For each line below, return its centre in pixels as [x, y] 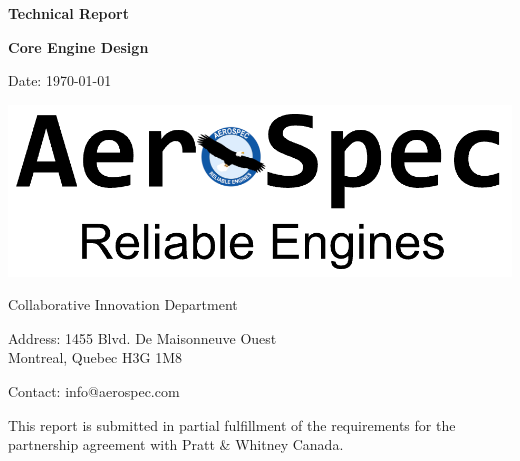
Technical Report [68, 13]
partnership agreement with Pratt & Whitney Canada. [176, 444]
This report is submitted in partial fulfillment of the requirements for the [232, 424]
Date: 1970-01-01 [60, 80]
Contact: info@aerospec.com [94, 391]
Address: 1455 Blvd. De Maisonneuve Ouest [142, 337]
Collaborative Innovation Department [123, 304]
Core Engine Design [78, 46]
